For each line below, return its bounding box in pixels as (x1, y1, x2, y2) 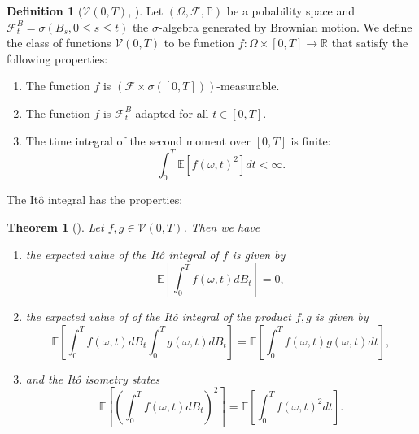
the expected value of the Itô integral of (25, 245, 219, 263)
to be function (164, 34, 235, 51)
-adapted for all (131, 104, 209, 121)
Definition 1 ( (7, 2, 83, 19)
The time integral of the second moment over (25, 132, 251, 149)
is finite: (290, 132, 331, 149)
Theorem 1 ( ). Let (7, 219, 104, 236)
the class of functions (7, 34, 111, 51)
